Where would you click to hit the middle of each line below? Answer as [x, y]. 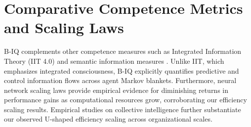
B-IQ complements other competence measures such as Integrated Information [123, 51]
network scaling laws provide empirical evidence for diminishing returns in [116, 90]
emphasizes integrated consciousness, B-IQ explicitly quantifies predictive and [122, 70]
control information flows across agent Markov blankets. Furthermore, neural [120, 80]
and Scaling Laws [64, 27]
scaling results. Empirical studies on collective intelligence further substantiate [123, 109]
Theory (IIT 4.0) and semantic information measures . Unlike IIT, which [114, 61]
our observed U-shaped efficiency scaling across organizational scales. [108, 119]
